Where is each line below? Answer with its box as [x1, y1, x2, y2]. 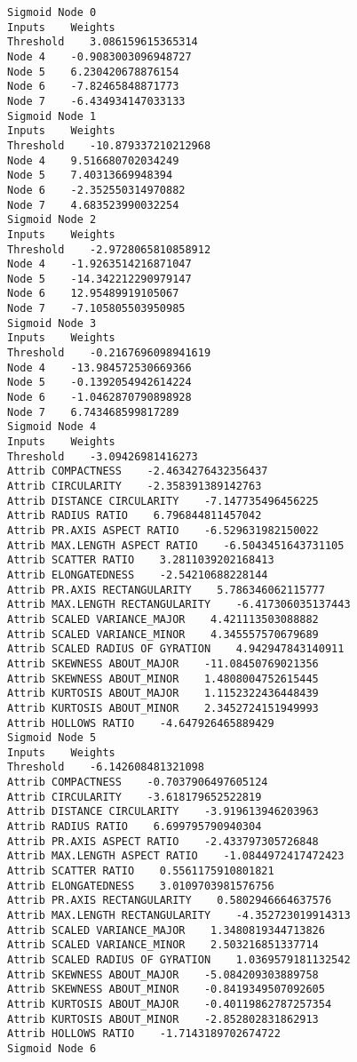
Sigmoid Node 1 [7, 109, 97, 123]
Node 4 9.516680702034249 [7, 154, 179, 167]
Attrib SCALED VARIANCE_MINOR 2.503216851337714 [7, 938, 319, 952]
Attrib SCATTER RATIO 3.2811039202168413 [7, 554, 274, 567]
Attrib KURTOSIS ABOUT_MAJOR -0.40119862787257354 [7, 997, 332, 1010]
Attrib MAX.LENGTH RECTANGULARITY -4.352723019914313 [7, 909, 351, 922]
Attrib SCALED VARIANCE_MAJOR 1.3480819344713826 [7, 923, 325, 937]
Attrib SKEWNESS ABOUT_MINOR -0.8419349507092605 [7, 983, 325, 996]
